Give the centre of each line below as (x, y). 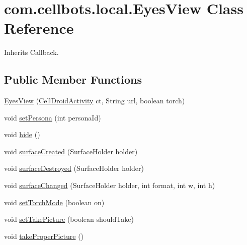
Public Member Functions (73, 79)
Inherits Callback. (31, 52)
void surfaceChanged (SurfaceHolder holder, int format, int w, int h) (110, 185)
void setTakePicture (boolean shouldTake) (69, 219)
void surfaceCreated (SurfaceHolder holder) (71, 151)
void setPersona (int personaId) (53, 117)
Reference (39, 28)
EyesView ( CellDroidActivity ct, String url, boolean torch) (95, 101)
